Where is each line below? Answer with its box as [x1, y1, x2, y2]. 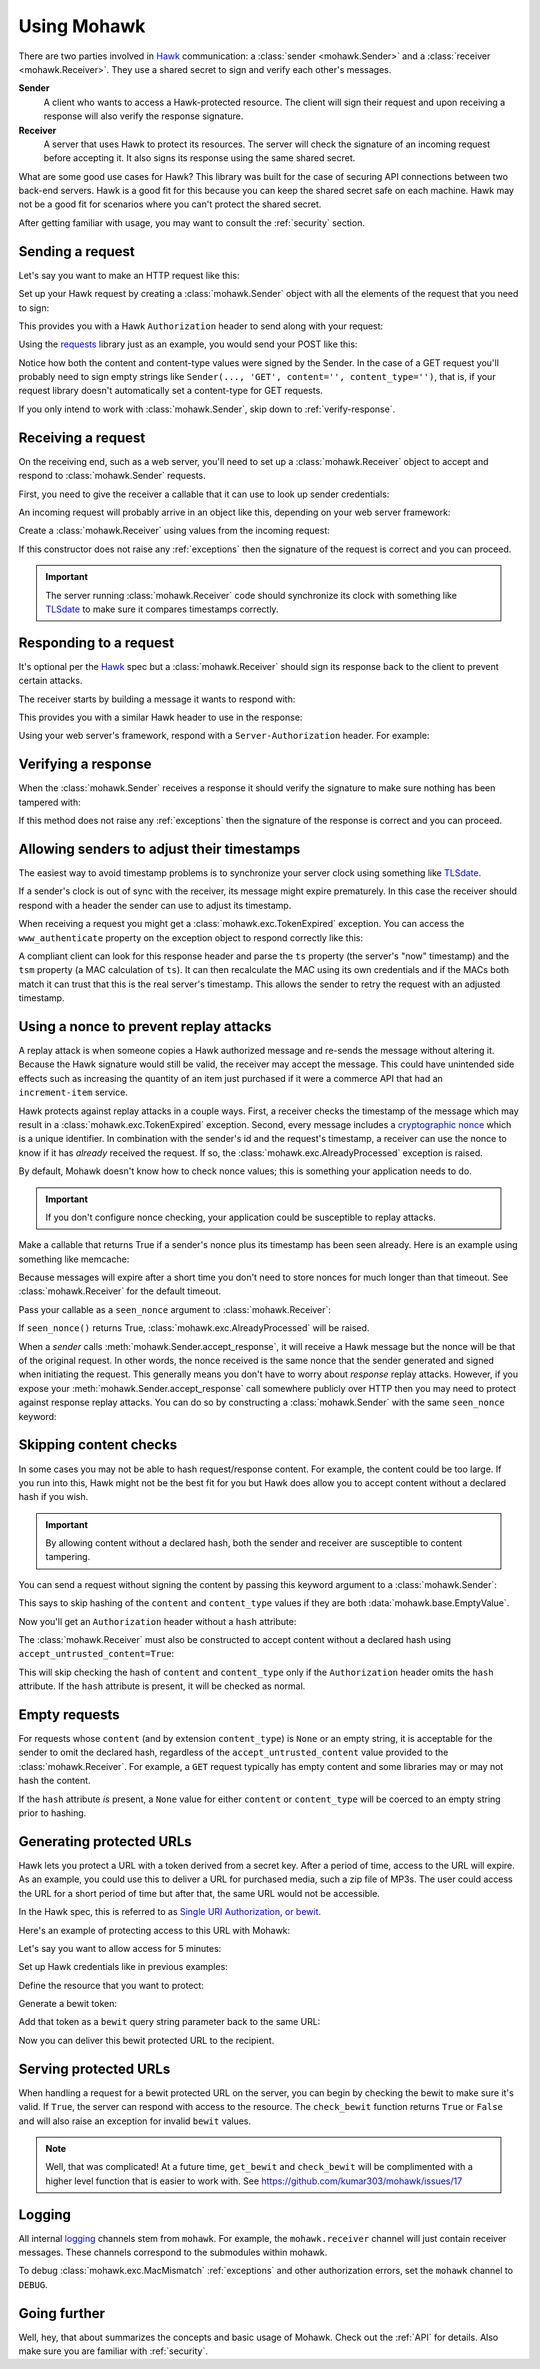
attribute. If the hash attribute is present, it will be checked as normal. [18, 1680, 306, 1692]
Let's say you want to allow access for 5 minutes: [18, 1942, 222, 1954]
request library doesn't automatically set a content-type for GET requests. [18, 385, 324, 397]
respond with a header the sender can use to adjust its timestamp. [18, 899, 292, 911]
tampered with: [18, 796, 81, 808]
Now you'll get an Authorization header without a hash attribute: [18, 1615, 297, 1627]
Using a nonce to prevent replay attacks [18, 1018, 272, 1035]
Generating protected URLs [18, 1833, 192, 1850]
